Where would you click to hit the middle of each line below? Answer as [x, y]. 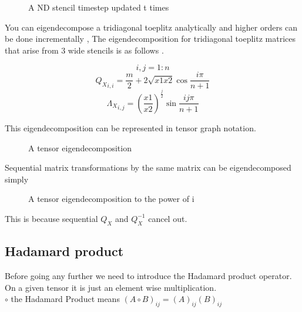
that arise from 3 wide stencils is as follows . [84, 50]
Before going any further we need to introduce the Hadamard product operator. [148, 275]
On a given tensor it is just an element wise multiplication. [111, 287]
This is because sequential [51, 218]
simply [17, 179]
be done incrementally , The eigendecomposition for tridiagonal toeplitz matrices [150, 39]
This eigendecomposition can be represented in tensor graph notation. [130, 127]
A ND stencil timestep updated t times [99, 7]
